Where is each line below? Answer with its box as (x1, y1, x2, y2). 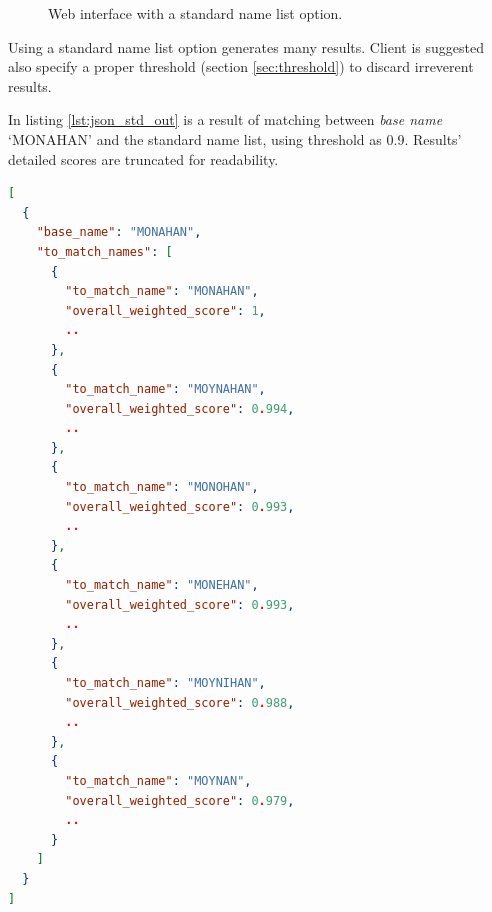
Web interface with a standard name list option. (48, 3, 343, 23)
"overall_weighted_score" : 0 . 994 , (65, 401, 295, 416)
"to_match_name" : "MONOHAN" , (65, 480, 259, 495)
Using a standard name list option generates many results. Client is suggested (8, 36, 484, 57)
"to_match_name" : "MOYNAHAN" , (65, 382, 266, 397)
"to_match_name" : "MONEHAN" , (65, 578, 259, 593)
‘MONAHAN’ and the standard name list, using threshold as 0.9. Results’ (8, 128, 462, 149)
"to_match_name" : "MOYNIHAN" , (65, 676, 266, 690)
